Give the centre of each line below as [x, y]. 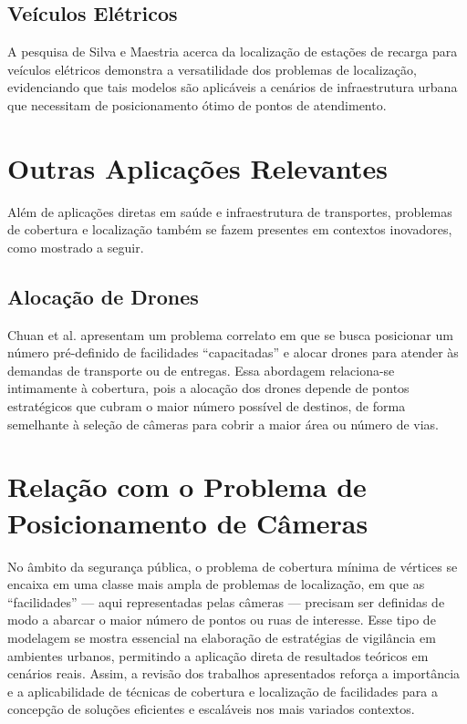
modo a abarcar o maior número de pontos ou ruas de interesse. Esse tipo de [222, 620]
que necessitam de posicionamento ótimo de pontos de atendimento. [197, 104]
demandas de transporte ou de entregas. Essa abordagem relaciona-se [201, 370]
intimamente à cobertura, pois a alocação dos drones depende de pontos [208, 388]
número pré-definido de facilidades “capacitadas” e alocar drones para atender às [233, 352]
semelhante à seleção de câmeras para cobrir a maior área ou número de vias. [223, 424]
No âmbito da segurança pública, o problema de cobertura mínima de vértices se [233, 566]
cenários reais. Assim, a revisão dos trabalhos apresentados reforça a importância [234, 673]
